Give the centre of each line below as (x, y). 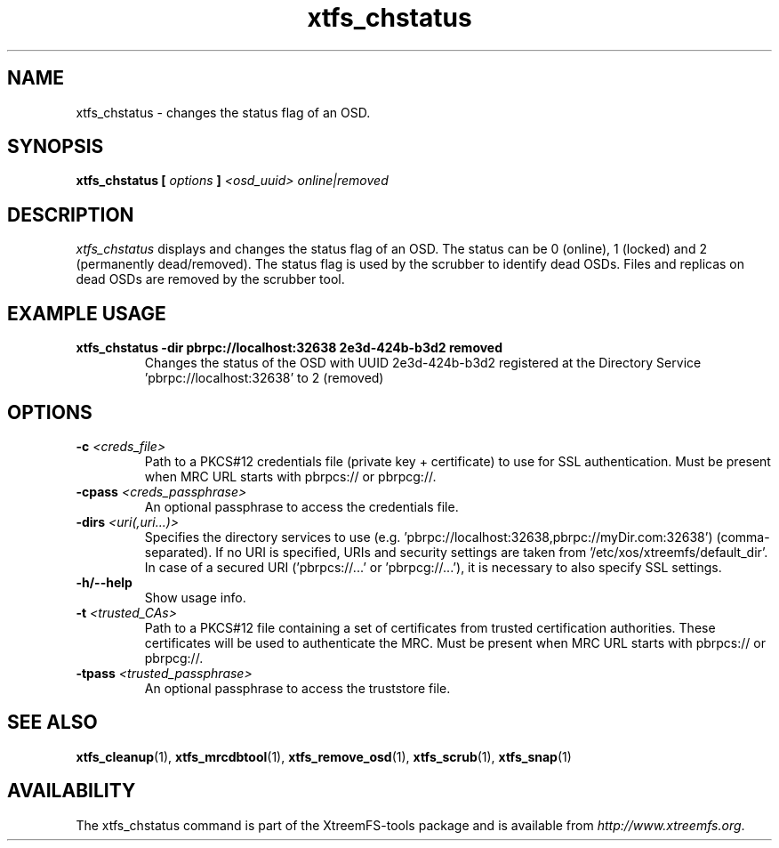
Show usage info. (195, 597)
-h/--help (104, 582)
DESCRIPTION (71, 214)
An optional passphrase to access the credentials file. (301, 506)
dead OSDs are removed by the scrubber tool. (210, 279)
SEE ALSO (52, 723)
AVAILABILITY (72, 791)
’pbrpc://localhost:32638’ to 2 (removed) (264, 378)
